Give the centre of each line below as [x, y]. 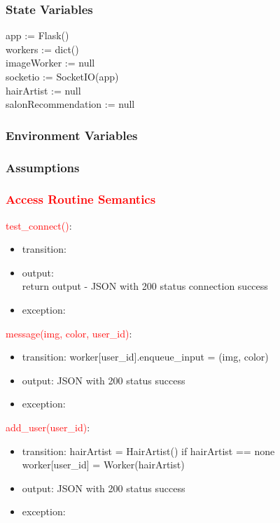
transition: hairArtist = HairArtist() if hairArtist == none [148, 451]
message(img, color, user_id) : [69, 333]
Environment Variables [72, 135]
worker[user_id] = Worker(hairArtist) [103, 465]
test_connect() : [39, 225]
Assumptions [43, 167]
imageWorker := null [50, 63]
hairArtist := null [43, 90]
